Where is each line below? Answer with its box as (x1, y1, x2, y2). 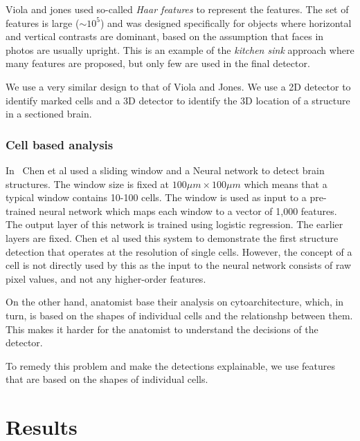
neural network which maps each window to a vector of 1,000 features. (39, 203, 337, 218)
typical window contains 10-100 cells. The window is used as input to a (6, 190, 307, 205)
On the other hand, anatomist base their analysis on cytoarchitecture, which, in (6, 294, 344, 309)
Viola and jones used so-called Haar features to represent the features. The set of (6, 2, 349, 16)
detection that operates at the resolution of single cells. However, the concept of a (6, 244, 352, 259)
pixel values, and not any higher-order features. (6, 271, 206, 285)
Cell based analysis (6, 135, 114, 153)
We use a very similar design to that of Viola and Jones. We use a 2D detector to (6, 79, 351, 93)
